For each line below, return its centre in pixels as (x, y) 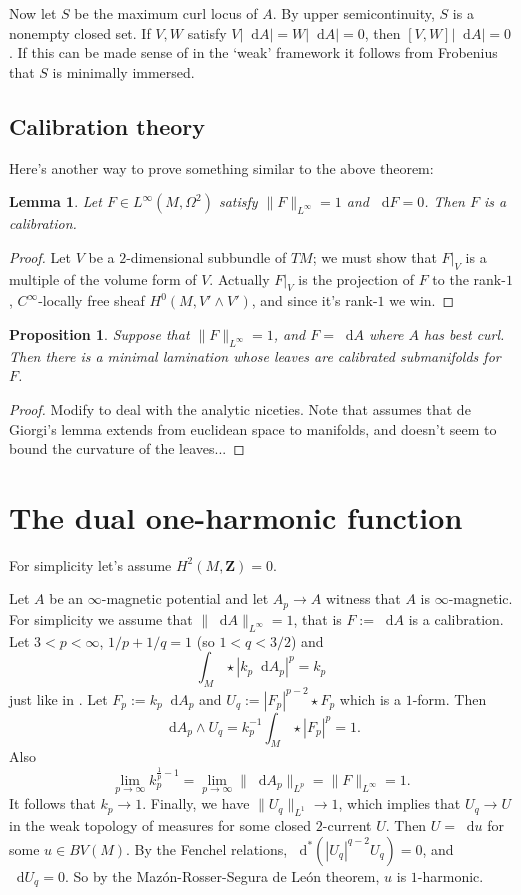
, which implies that (399, 803)
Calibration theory (107, 125)
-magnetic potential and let (185, 598)
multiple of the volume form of (103, 278)
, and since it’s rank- (314, 300)
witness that (363, 598)
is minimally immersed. (123, 71)
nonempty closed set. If (80, 32)
